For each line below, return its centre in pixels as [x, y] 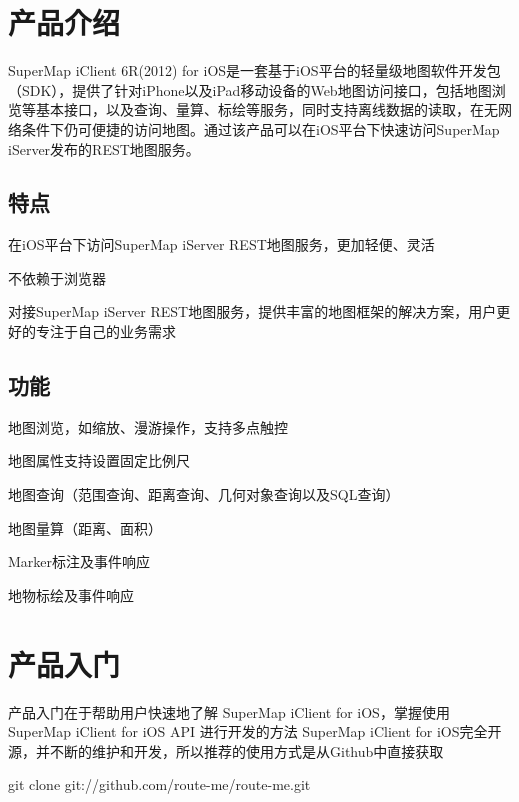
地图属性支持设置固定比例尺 [99, 460]
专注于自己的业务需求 [105, 331]
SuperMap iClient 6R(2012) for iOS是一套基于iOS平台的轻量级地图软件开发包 [254, 70]
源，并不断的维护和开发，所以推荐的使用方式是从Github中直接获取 [226, 750]
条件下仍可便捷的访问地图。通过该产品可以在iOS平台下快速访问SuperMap [260, 128]
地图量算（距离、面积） [85, 527]
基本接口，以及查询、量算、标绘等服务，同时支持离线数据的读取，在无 [266, 109]
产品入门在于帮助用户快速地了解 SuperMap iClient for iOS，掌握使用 [229, 711]
